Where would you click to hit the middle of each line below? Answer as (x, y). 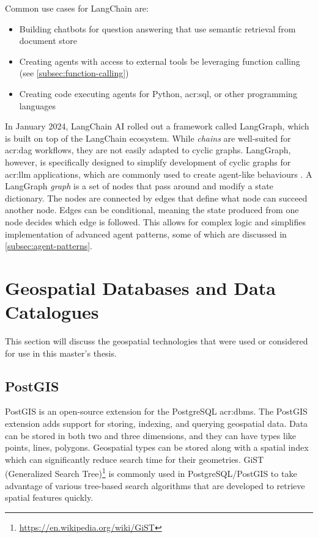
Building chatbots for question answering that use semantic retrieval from (157, 28)
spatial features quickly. (49, 497)
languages (37, 105)
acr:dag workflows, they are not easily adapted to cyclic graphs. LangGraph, (148, 150)
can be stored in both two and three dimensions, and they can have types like (150, 435)
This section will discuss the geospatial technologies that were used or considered (157, 341)
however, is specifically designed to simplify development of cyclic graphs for (148, 162)
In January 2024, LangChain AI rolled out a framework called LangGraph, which (157, 126)
